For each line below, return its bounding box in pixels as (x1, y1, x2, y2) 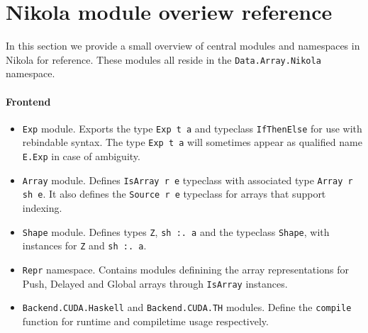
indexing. (22, 201, 62, 215)
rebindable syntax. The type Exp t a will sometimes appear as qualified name (22, 135, 362, 149)
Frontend (6, 94, 51, 108)
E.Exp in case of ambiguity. (22, 149, 140, 164)
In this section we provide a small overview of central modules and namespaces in (6, 38, 360, 53)
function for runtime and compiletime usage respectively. (22, 313, 269, 328)
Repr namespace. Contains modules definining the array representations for (22, 261, 349, 276)
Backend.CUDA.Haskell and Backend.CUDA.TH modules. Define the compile (22, 300, 352, 315)
